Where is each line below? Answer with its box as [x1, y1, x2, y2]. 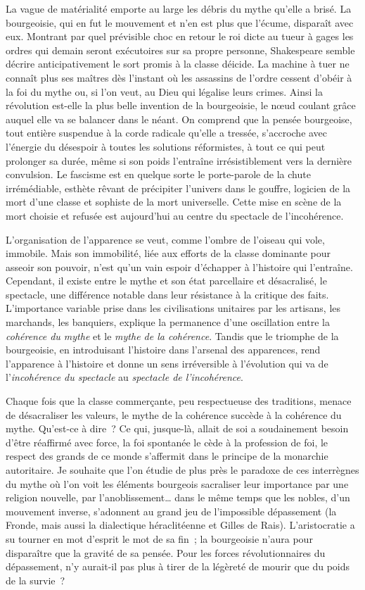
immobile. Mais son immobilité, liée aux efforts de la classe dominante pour [6, 246, 331, 261]
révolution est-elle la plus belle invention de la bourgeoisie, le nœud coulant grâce [6, 98, 356, 113]
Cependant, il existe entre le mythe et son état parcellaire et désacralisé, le [6, 273, 327, 288]
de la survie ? [6, 572, 65, 587]
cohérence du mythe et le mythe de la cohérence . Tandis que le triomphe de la [6, 328, 339, 343]
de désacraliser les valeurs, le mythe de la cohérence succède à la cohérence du [6, 407, 342, 422]
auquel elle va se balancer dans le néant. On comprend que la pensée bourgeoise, [6, 111, 352, 126]
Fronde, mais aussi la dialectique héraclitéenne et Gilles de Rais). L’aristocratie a [6, 517, 355, 532]
